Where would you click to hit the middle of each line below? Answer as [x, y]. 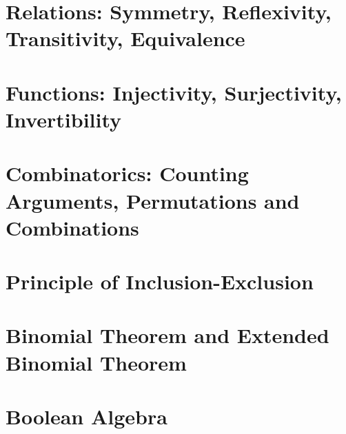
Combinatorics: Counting [127, 173]
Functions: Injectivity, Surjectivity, [174, 92]
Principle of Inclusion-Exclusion [160, 281]
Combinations [72, 227]
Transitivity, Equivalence [125, 38]
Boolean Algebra [86, 416]
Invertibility [64, 119]
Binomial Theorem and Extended [167, 335]
